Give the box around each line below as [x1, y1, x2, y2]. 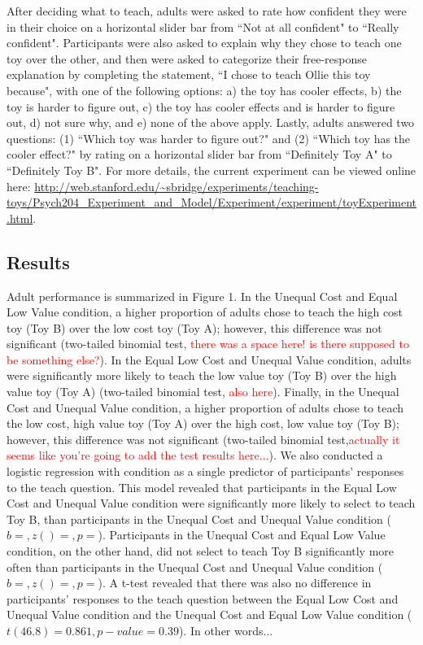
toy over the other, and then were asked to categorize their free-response [7, 50, 368, 67]
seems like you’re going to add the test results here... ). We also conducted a [7, 447, 383, 464]
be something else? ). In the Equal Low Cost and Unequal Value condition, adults [7, 351, 412, 368]
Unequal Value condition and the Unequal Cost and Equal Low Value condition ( [7, 606, 412, 623]
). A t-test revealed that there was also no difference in [98, 574, 372, 591]
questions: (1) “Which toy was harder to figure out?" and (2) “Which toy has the [7, 129, 411, 146]
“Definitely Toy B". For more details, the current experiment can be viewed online [7, 161, 416, 178]
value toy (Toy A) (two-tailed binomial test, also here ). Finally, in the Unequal [7, 383, 399, 400]
